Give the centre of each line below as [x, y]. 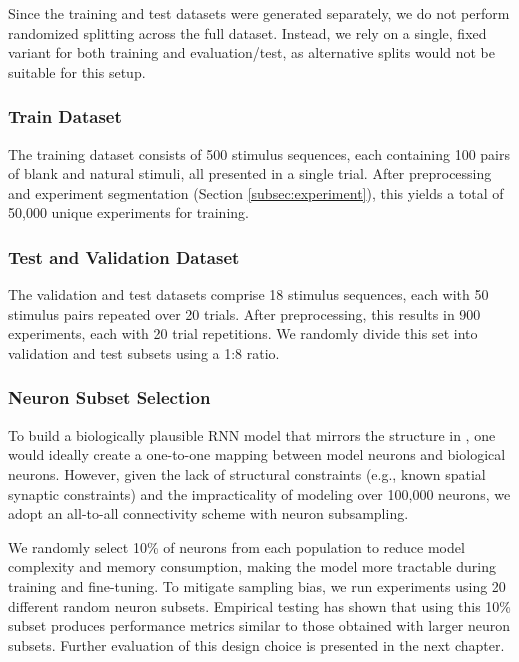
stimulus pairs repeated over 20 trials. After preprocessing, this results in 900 [244, 313]
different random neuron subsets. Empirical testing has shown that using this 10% [260, 605]
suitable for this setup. [77, 71]
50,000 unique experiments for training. [128, 212]
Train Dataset [65, 116]
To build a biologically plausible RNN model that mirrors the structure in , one [252, 434]
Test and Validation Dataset [124, 256]
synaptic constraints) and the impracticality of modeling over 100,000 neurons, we [259, 493]
